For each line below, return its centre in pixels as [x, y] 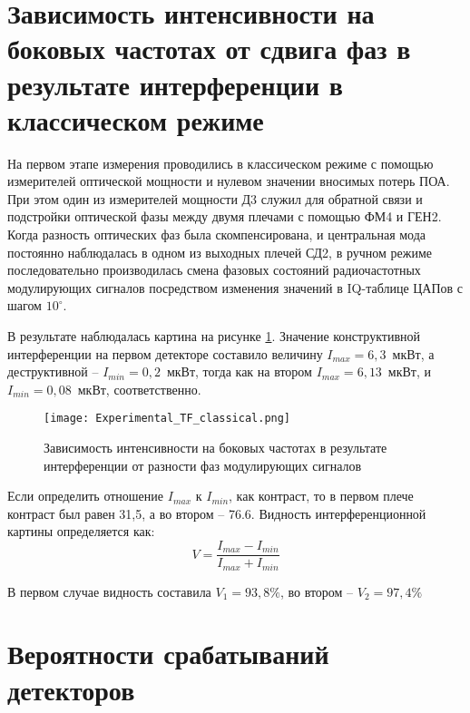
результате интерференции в [175, 84]
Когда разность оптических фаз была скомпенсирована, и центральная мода [217, 234]
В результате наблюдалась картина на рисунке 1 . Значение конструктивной [214, 336]
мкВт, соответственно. [139, 389]
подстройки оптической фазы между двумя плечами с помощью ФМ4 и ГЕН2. [225, 216]
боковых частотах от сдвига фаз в [209, 49]
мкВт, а [413, 353]
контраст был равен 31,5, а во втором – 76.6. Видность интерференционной [217, 513]
